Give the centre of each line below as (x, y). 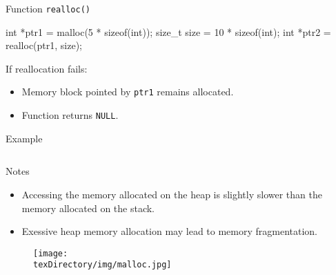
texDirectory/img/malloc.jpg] (102, 265)
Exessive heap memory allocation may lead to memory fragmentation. (170, 231)
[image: (51, 253)
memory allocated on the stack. (88, 208)
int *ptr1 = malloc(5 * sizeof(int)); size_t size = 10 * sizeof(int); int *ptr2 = (168, 31)
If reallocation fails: (47, 68)
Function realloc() (48, 8)
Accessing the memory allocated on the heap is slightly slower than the (172, 194)
